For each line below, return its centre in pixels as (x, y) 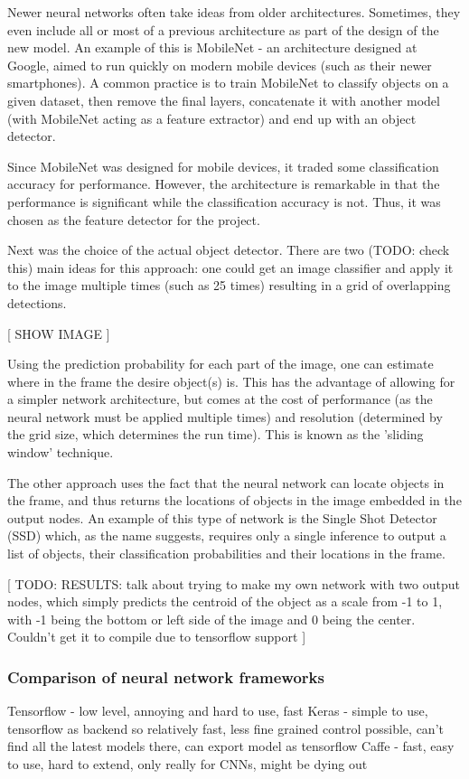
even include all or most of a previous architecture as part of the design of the (223, 29)
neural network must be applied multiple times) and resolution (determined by (225, 416)
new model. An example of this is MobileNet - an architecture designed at (212, 47)
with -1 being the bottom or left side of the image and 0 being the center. (211, 619)
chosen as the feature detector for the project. (134, 219)
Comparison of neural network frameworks (166, 676)
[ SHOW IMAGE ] (59, 333)
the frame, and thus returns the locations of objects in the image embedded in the (234, 500)
